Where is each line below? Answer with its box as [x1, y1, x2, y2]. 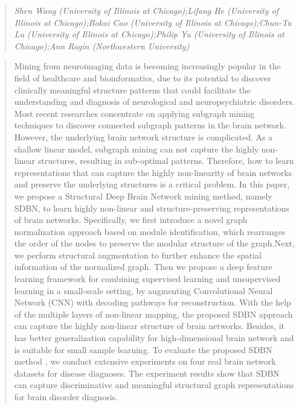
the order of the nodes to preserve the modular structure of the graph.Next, [14, 237, 295, 250]
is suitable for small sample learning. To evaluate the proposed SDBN [14, 343, 272, 356]
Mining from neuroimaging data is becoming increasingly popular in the [14, 60, 281, 72]
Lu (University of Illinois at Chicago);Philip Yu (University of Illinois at [14, 28, 285, 40]
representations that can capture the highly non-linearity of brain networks [14, 166, 292, 178]
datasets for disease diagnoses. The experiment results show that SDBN [14, 366, 280, 379]
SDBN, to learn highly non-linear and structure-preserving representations [14, 201, 290, 214]
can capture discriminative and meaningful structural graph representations [14, 378, 294, 391]
